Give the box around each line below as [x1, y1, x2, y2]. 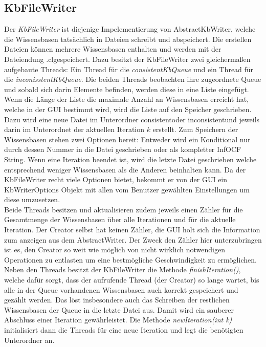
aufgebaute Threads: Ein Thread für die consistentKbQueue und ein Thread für [4, 63, 254, 74]
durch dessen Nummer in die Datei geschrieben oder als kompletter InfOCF [4, 144, 241, 155]
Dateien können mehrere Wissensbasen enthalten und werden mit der [4, 44, 221, 54]
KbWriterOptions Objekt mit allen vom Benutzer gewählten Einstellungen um [4, 184, 250, 194]
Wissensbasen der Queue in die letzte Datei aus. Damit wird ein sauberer [4, 304, 234, 315]
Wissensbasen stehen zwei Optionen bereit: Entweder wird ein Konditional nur [4, 134, 251, 144]
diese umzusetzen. [4, 194, 60, 205]
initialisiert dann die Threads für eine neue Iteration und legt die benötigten [4, 324, 243, 335]
